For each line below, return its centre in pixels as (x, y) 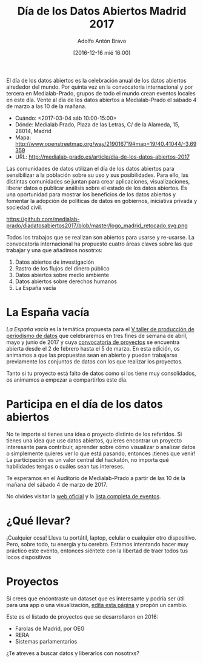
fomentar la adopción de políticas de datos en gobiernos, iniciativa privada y (102, 201)
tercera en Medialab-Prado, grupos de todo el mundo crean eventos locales (101, 93)
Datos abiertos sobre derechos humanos (66, 281)
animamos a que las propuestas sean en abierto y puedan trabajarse (92, 355)
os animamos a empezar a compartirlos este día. (67, 380)
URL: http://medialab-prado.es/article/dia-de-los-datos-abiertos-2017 (102, 157)
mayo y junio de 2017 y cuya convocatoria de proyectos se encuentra (93, 342)
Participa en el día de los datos (85, 404)
